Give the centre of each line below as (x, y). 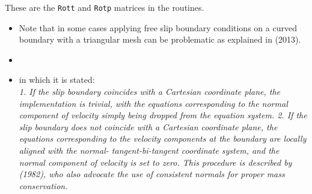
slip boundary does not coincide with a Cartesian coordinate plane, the (148, 126)
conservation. (43, 185)
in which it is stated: (57, 80)
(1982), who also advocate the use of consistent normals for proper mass (152, 174)
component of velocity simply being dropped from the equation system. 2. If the (163, 115)
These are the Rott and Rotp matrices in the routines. (105, 7)
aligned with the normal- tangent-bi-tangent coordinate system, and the (149, 150)
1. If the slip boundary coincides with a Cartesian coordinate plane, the (150, 92)
